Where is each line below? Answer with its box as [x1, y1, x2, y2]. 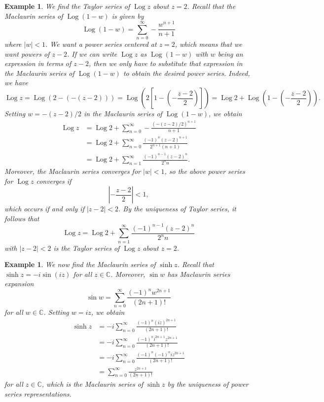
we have [4, 77, 28, 88]
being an [217, 48, 243, 59]
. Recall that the [187, 1, 236, 11]
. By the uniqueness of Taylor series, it [118, 203, 236, 214]
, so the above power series [164, 166, 245, 176]
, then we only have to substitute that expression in [88, 58, 243, 68]
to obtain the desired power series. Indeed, [123, 67, 250, 78]
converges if [36, 175, 72, 186]
